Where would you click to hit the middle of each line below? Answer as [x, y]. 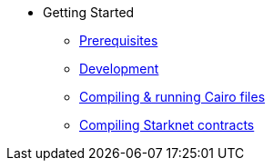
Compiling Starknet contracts [167, 125]
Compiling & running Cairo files [172, 97]
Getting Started [89, 12]
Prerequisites [119, 40]
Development [119, 69]
